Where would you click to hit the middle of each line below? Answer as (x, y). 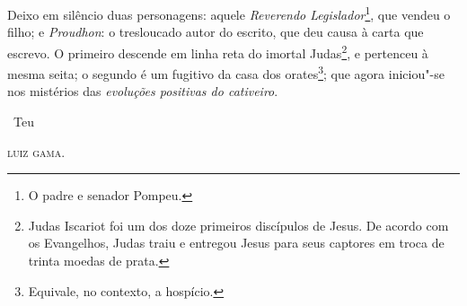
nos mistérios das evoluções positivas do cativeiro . (143, 91)
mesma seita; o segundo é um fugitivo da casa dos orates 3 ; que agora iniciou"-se (226, 72)
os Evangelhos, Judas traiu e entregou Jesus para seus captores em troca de (236, 243)
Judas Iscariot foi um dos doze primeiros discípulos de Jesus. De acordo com (238, 225)
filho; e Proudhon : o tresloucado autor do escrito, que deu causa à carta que (216, 32)
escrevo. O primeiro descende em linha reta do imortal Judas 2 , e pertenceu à (218, 51)
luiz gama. (36, 151)
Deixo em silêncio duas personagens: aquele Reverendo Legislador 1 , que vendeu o (229, 13)
